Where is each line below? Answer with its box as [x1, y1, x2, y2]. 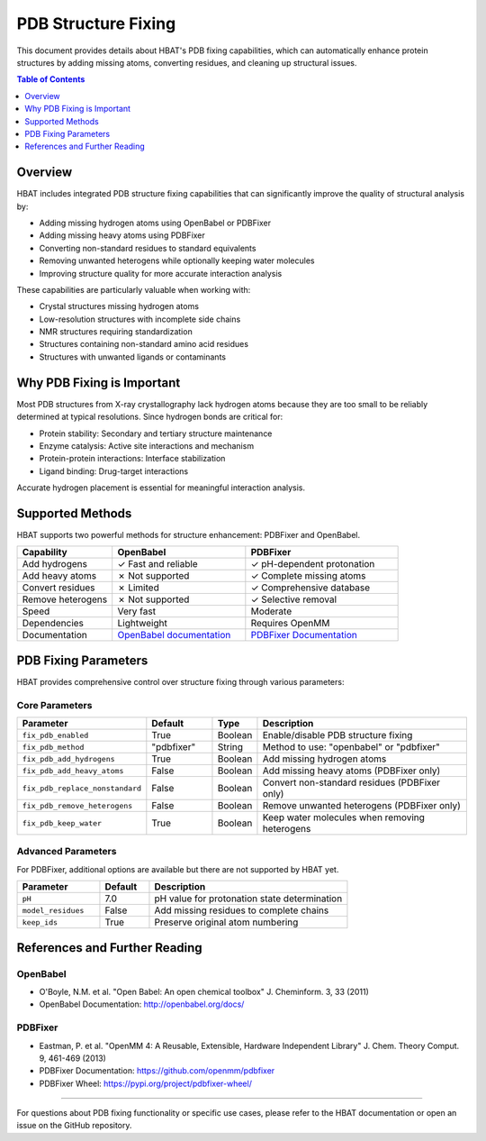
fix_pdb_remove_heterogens [22, 800, 133, 810]
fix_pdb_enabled [22, 730, 89, 740]
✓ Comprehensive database [250, 581, 371, 594]
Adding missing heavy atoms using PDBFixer [39, 230, 206, 241]
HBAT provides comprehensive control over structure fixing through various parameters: [16, 676, 345, 687]
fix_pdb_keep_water [22, 818, 103, 828]
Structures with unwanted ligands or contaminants [39, 351, 227, 362]
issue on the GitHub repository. [16, 1120, 132, 1131]
